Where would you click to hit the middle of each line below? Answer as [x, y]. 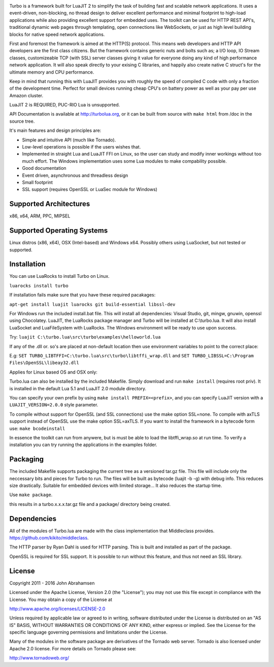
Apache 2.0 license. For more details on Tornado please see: [73, 648]
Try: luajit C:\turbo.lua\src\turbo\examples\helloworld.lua [85, 337]
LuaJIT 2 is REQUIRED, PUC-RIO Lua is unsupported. [65, 105]
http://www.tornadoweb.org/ [39, 658]
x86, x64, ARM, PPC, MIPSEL [40, 216]
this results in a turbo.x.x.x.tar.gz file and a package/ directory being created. [90, 504]
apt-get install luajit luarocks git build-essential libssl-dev [92, 304]
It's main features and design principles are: [55, 131]
